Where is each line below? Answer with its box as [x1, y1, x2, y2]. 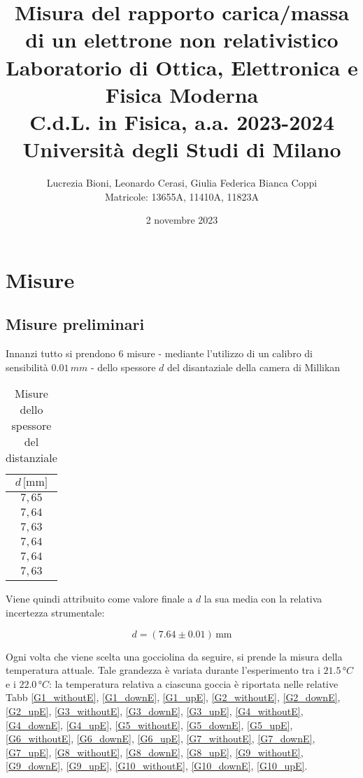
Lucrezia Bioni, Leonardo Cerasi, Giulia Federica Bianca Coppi [46, 175, 318, 190]
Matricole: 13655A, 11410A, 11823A [104, 189, 259, 203]
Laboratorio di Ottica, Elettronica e [6, 52, 358, 81]
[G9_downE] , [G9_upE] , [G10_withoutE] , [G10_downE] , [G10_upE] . [6, 758, 308, 773]
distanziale [6, 449, 57, 466]
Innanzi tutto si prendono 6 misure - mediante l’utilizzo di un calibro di [6, 346, 313, 361]
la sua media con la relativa [204, 591, 322, 606]
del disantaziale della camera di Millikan [167, 359, 341, 374]
